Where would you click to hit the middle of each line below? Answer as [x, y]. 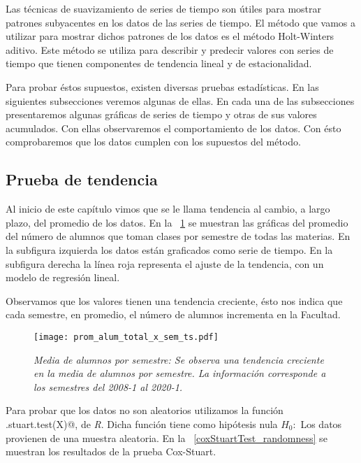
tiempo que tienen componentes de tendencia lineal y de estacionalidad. [159, 63]
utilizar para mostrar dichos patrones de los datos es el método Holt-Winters [170, 36]
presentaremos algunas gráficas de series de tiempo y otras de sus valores [161, 114]
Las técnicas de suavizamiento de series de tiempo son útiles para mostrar [164, 8]
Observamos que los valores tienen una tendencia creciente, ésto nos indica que [174, 300]
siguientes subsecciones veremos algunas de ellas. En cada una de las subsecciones [180, 100]
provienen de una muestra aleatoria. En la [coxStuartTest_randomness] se [167, 437]
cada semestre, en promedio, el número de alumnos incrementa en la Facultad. [173, 314]
